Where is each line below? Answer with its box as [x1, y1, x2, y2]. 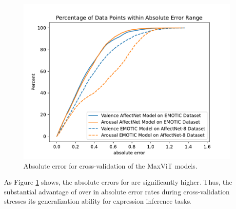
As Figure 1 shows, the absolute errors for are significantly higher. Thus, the [4, 177, 233, 187]
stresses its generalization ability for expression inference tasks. [4, 196, 192, 206]
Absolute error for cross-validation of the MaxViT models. [23, 160, 197, 171]
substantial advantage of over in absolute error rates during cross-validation [4, 186, 230, 196]
